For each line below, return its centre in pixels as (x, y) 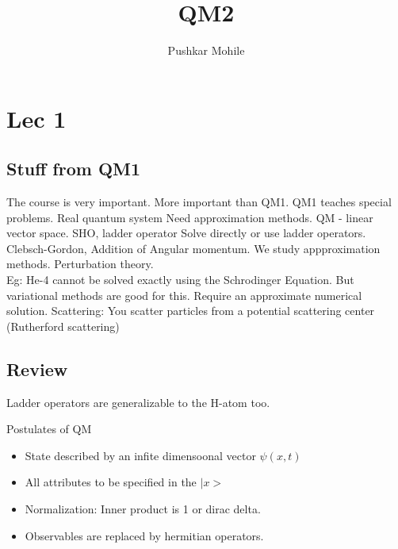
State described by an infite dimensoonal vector (140, 455)
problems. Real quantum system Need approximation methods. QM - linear (190, 217)
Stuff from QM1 (74, 169)
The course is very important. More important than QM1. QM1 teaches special (199, 202)
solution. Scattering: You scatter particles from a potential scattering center (191, 311)
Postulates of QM (49, 429)
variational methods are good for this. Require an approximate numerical (184, 295)
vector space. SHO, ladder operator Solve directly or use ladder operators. (186, 233)
